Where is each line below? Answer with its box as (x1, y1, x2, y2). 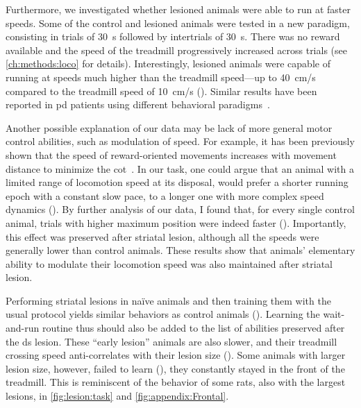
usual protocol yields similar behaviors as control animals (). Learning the (6, 307, 320, 321)
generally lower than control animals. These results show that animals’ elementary (6, 243, 355, 257)
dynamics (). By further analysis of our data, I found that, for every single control (6, 202, 355, 216)
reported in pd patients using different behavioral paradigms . (6, 97, 270, 112)
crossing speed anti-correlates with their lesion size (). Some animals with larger (6, 348, 346, 362)
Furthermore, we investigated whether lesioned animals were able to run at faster (6, 2, 351, 16)
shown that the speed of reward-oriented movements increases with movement (6, 147, 337, 162)
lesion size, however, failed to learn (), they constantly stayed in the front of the (6, 361, 345, 375)
